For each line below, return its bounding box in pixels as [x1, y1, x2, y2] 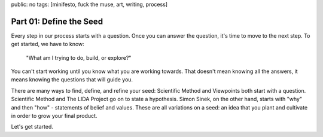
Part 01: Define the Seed [11, 16, 103, 26]
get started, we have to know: [11, 41, 85, 48]
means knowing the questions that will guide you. [11, 76, 133, 83]
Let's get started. [11, 123, 54, 130]
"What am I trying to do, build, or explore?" [26, 54, 132, 61]
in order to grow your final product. [11, 112, 97, 120]
